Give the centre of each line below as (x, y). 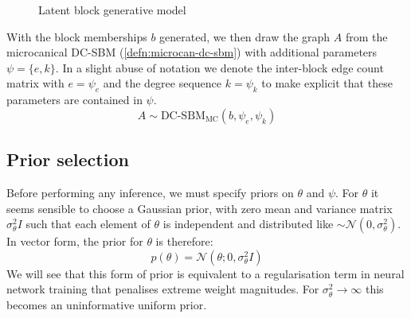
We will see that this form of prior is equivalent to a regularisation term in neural (205, 273)
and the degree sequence (162, 83)
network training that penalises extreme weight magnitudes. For (163, 289)
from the (366, 36)
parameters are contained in (74, 100)
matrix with (35, 83)
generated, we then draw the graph (245, 36)
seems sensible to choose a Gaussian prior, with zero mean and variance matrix (200, 208)
